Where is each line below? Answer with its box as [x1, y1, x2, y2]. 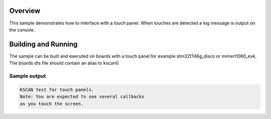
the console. [9, 26, 35, 32]
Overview [9, 6, 41, 15]
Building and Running [9, 40, 78, 48]
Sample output [9, 72, 46, 79]
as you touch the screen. [20, 100, 84, 106]
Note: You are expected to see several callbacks [20, 94, 145, 99]
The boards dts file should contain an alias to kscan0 [9, 60, 119, 66]
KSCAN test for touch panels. [20, 86, 94, 92]
